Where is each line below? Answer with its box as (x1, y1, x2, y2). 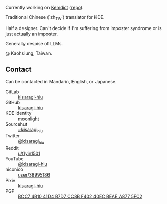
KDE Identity (5, 110, 32, 116)
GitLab (5, 89, 19, 95)
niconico (5, 166, 24, 172)
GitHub (5, 99, 20, 105)
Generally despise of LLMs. (5, 40, 63, 46)
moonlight (18, 115, 39, 122)
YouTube (5, 156, 24, 162)
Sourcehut (5, 121, 27, 127)
